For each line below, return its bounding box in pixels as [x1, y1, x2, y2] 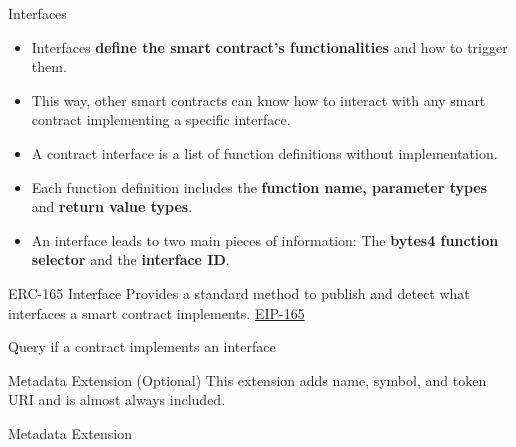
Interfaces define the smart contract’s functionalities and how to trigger [31, 36, 508, 57]
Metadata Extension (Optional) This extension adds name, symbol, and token [8, 369, 487, 390]
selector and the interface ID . [31, 249, 230, 270]
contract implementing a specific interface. [31, 109, 291, 130]
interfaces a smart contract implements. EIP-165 [8, 302, 305, 323]
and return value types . [31, 196, 193, 217]
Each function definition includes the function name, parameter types [31, 176, 488, 197]
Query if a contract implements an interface [8, 336, 276, 357]
